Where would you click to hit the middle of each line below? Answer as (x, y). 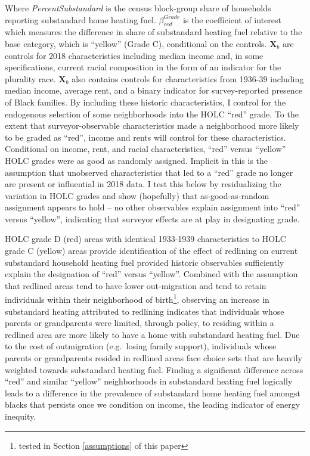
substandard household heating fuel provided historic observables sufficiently (145, 262)
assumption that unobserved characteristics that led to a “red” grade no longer (149, 172)
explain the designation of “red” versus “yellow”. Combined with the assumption (151, 274)
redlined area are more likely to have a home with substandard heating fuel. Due (152, 334)
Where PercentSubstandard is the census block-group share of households (138, 8)
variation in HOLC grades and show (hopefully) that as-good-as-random (137, 195)
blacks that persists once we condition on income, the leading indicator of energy (153, 404)
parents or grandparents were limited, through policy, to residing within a (139, 323)
